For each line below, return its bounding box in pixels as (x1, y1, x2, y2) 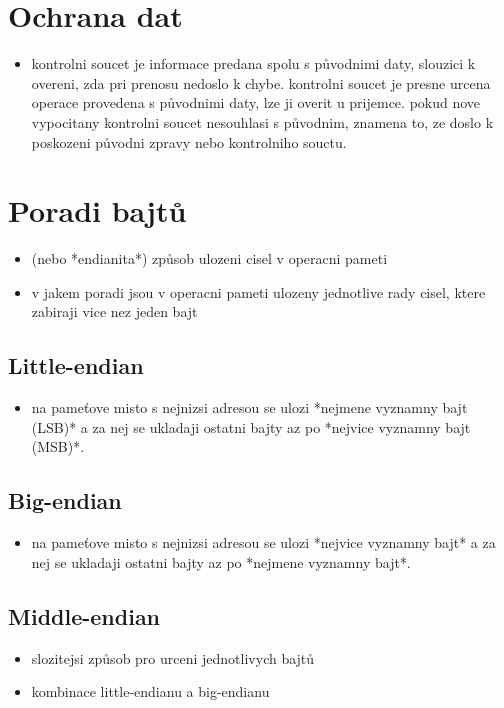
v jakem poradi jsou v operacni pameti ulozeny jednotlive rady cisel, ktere (31, 281, 486, 302)
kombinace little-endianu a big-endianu (31, 681, 270, 702)
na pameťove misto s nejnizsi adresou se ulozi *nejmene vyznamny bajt (31, 397, 468, 418)
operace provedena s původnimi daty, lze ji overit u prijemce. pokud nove (31, 92, 481, 113)
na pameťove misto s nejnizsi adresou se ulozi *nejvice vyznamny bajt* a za (31, 532, 496, 553)
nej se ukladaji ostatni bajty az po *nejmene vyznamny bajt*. (31, 551, 411, 572)
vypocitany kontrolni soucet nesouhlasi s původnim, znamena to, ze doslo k (31, 111, 494, 132)
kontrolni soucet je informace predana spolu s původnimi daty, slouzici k (31, 53, 476, 74)
